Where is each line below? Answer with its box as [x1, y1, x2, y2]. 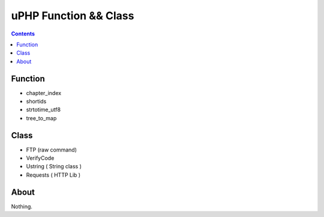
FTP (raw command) [26, 146, 77, 153]
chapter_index [26, 89, 62, 96]
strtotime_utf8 [26, 106, 61, 114]
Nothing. [11, 203, 33, 210]
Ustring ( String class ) [26, 163, 82, 170]
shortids [26, 98, 47, 105]
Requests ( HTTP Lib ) [26, 171, 81, 179]
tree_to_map [26, 114, 57, 121]
